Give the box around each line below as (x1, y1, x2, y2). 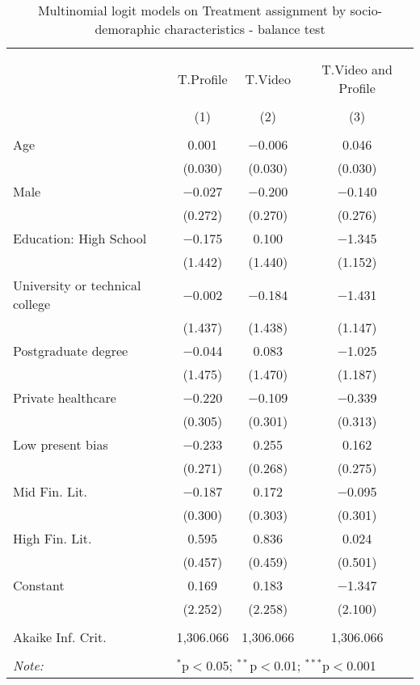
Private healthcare (13, 388, 116, 407)
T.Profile (178, 69, 228, 88)
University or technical (13, 276, 141, 294)
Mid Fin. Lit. (13, 482, 88, 501)
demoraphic (94, 19, 161, 38)
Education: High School (13, 229, 147, 247)
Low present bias (13, 435, 108, 454)
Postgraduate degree (13, 341, 128, 360)
